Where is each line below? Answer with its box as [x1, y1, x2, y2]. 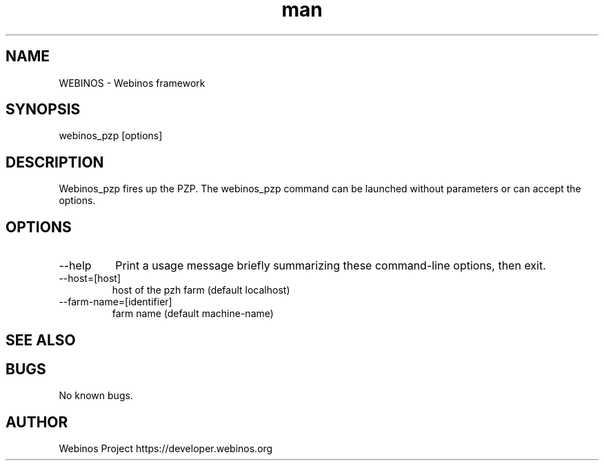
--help [59, 259, 92, 273]
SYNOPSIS [6, 101, 81, 119]
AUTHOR [6, 413, 68, 431]
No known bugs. [59, 389, 133, 402]
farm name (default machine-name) [112, 307, 274, 320]
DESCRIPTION [6, 153, 104, 171]
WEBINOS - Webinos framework [59, 77, 205, 89]
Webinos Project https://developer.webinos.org [59, 443, 273, 455]
